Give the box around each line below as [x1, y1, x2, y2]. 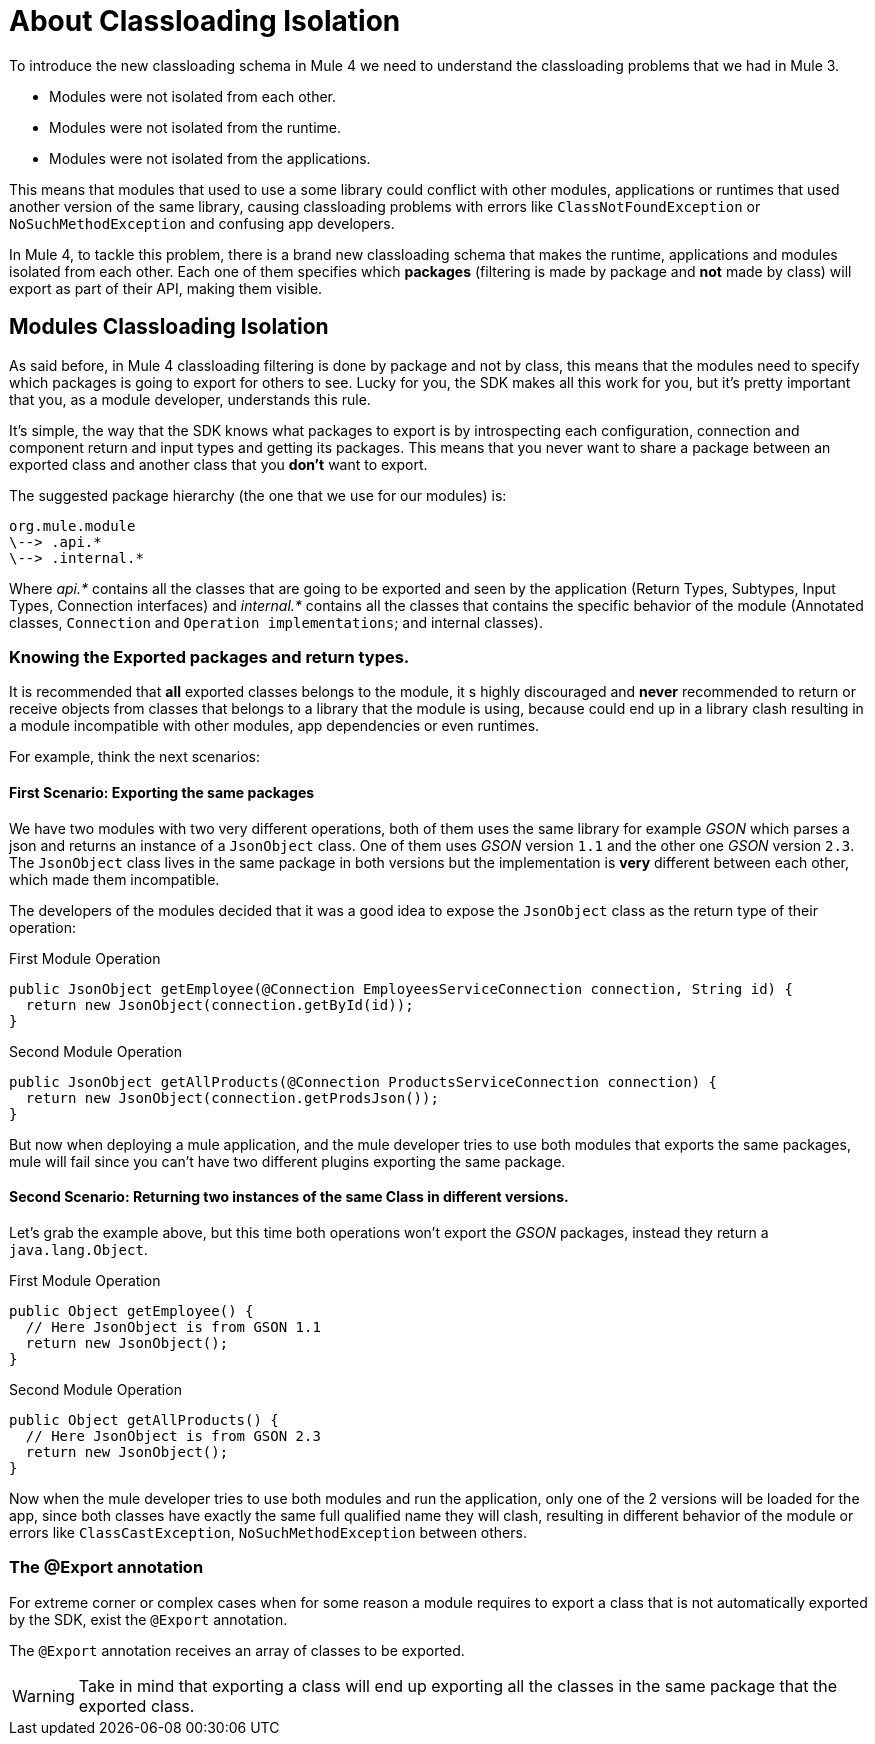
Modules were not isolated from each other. [49, 87, 337, 105]
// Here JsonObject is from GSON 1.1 [25, 1318, 321, 1335]
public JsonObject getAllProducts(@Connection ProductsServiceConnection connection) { [9, 1073, 718, 1090]
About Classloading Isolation [9, 4, 401, 38]
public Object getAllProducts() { [9, 1411, 279, 1428]
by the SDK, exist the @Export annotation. [9, 1610, 288, 1628]
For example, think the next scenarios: [9, 748, 260, 766]
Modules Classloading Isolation [9, 314, 329, 340]
